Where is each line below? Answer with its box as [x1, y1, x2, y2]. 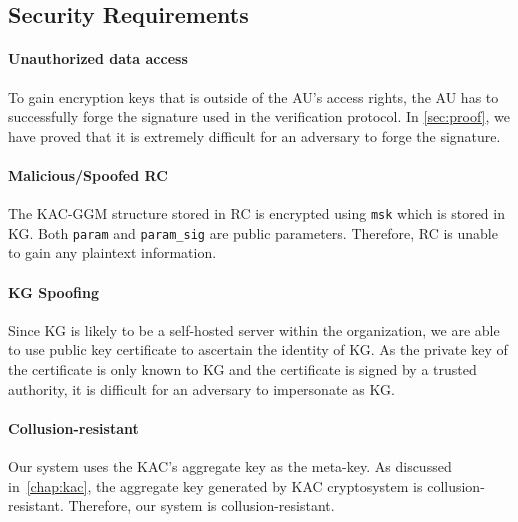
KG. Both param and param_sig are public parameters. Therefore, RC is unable [8, 222, 498, 243]
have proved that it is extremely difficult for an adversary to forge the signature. [8, 125, 501, 146]
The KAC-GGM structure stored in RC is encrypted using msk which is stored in [8, 203, 505, 224]
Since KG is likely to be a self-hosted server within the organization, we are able [8, 319, 500, 340]
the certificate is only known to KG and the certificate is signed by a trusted [8, 359, 477, 380]
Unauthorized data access [8, 48, 188, 69]
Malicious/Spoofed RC [8, 164, 168, 185]
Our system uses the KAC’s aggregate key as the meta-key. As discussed [8, 456, 452, 477]
